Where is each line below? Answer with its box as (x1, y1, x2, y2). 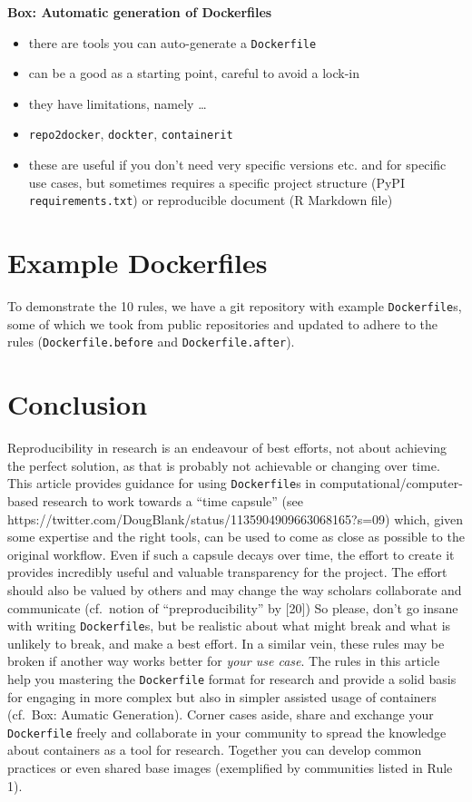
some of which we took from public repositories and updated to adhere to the (7, 314, 438, 333)
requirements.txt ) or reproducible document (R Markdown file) (28, 191, 393, 210)
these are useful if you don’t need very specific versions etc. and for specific (28, 155, 447, 174)
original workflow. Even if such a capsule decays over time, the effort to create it (7, 544, 455, 563)
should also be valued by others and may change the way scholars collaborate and (7, 580, 462, 599)
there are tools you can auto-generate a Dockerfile (28, 33, 317, 52)
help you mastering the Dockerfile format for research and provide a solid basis (7, 669, 457, 688)
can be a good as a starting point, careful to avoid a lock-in (28, 64, 360, 83)
